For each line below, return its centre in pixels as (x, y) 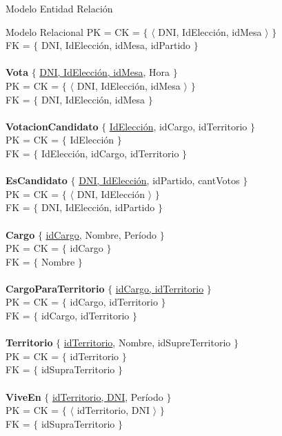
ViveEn (23, 396)
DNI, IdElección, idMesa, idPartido (116, 45)
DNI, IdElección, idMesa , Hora (105, 72)
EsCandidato (37, 180)
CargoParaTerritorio (55, 288)
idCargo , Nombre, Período (101, 234)
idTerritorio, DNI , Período (108, 396)
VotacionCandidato (52, 126)
